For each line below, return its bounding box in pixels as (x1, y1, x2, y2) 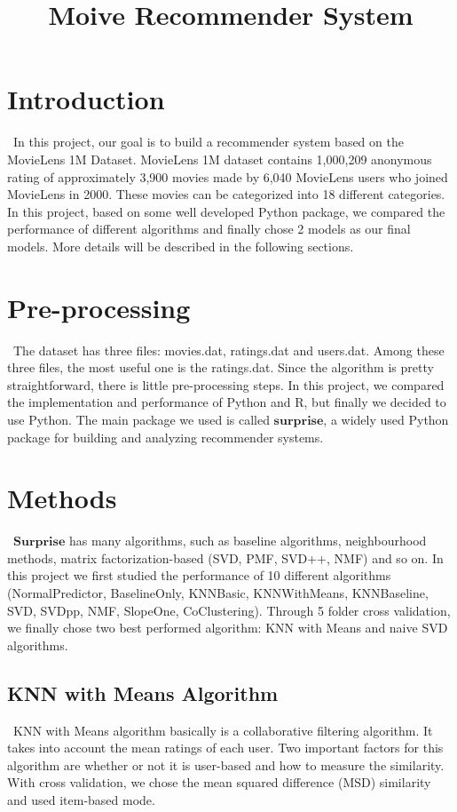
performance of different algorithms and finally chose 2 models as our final (7, 219, 411, 238)
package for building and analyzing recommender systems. (7, 427, 324, 446)
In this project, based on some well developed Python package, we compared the (7, 202, 445, 220)
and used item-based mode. (7, 791, 155, 809)
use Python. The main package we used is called (7, 410, 270, 428)
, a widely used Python (323, 410, 449, 428)
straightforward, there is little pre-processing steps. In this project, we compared (7, 375, 445, 394)
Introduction (7, 81, 165, 117)
